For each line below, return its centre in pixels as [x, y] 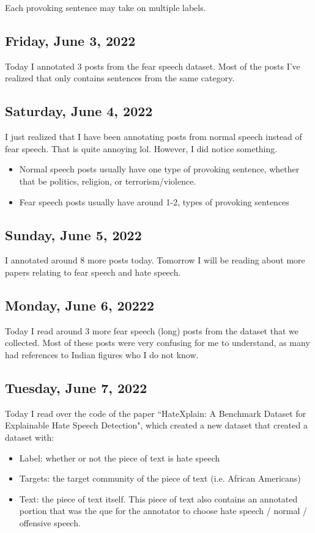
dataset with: [30, 437]
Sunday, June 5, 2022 [73, 234]
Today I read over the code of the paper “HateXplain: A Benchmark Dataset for [156, 413]
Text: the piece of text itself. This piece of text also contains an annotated [158, 498]
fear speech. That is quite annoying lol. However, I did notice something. [141, 148]
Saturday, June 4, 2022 [79, 111]
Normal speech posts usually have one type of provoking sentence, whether [159, 169]
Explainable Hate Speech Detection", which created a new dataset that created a [156, 425]
